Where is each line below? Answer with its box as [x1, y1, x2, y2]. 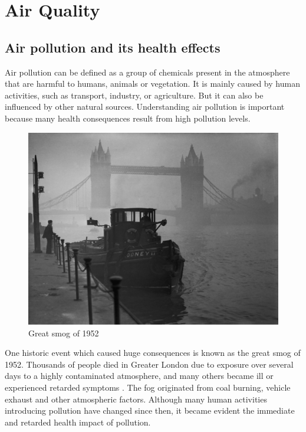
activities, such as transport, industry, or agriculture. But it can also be [5, 89, 264, 101]
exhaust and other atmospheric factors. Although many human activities [5, 392, 267, 405]
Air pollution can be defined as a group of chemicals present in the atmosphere [5, 66, 290, 78]
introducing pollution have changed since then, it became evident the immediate [5, 404, 295, 417]
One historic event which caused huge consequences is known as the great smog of [5, 346, 301, 359]
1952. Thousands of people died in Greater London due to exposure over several [5, 358, 294, 370]
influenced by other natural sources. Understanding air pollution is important [5, 100, 285, 113]
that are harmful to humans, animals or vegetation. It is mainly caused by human [5, 77, 300, 90]
